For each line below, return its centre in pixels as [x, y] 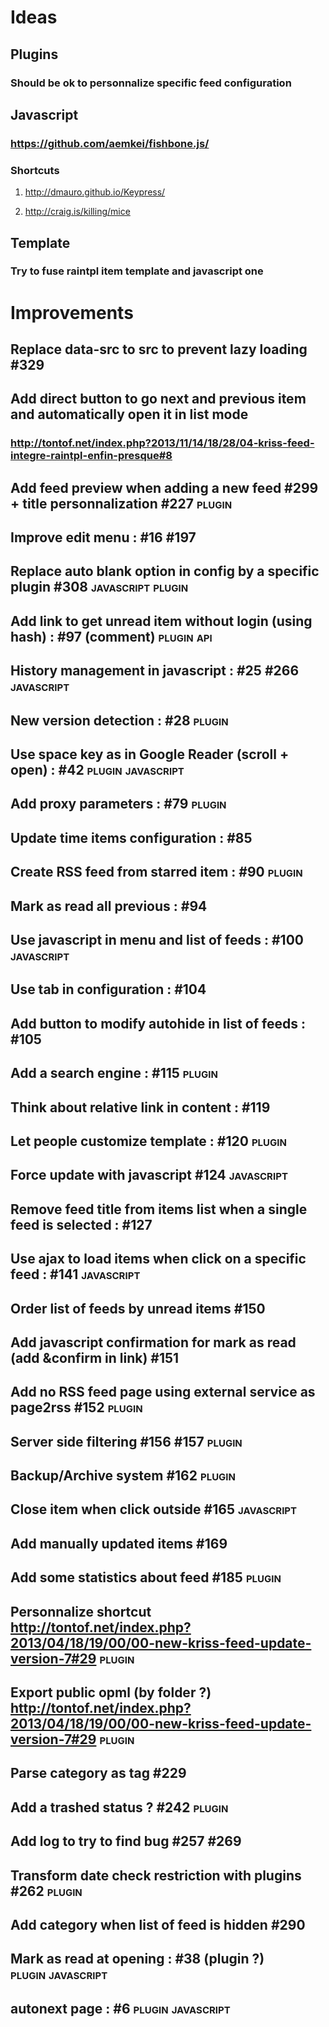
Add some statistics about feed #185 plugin [146, 1577]
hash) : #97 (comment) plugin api [111, 636]
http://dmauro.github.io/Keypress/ [95, 192]
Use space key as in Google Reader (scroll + [150, 754]
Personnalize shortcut [81, 1611]
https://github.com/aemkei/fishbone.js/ [110, 143]
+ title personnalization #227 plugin [121, 503]
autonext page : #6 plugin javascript [120, 2008]
